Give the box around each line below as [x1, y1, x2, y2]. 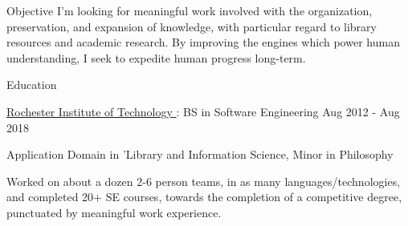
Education [6, 76, 57, 93]
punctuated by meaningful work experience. [6, 204, 222, 220]
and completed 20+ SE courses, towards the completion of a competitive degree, [6, 188, 402, 205]
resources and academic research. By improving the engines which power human [6, 34, 400, 50]
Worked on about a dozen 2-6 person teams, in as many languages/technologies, [6, 172, 401, 189]
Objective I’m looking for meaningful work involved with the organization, [6, 2, 373, 18]
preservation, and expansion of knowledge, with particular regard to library [6, 18, 377, 34]
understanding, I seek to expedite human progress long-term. [6, 49, 306, 66]
